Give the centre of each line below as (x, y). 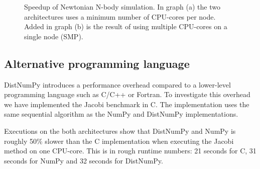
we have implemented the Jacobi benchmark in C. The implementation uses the (127, 104)
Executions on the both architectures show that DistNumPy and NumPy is (120, 131)
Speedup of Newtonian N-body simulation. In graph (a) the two (122, 7)
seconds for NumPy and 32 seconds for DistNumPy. (84, 160)
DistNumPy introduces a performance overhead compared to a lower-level (117, 84)
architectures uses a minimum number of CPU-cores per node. (120, 16)
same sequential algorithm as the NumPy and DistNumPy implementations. (121, 114)
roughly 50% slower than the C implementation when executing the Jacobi (119, 141)
